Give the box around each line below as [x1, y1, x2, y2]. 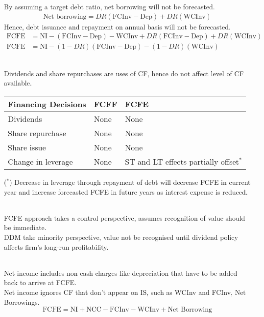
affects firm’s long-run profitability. [4, 241, 109, 252]
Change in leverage [8, 156, 73, 168]
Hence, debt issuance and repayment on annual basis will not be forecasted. [4, 21, 231, 31]
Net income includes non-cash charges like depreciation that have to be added [4, 267, 238, 278]
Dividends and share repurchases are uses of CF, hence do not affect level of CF [4, 68, 244, 78]
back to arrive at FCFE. [4, 277, 77, 288]
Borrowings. [4, 296, 40, 307]
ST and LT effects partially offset [125, 156, 239, 168]
